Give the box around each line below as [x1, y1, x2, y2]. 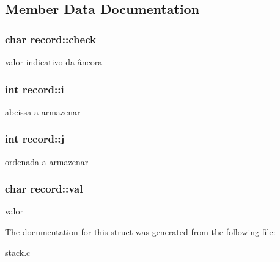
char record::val [5, 181, 83, 196]
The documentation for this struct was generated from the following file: [5, 225, 276, 238]
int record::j [5, 131, 65, 146]
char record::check [5, 31, 96, 46]
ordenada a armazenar [5, 155, 89, 168]
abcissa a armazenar [5, 105, 81, 118]
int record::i [5, 81, 64, 96]
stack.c [5, 246, 31, 258]
